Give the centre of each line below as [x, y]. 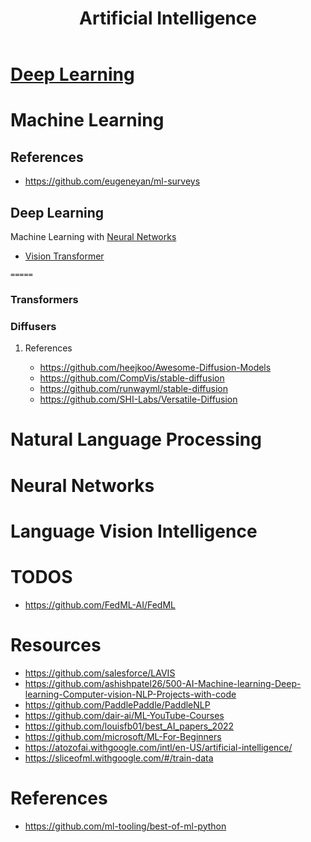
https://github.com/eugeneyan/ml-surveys [112, 181]
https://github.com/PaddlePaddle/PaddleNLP [117, 704]
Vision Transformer [64, 256]
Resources [56, 644]
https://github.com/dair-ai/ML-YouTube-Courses [124, 715]
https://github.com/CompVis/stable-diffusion [132, 378]
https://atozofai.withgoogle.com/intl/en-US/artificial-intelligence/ [158, 747]
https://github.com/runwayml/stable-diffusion [134, 389]
